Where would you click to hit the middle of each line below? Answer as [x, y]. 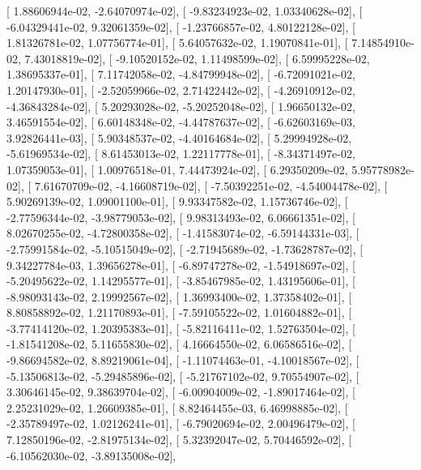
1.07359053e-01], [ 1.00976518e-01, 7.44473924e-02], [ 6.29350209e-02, [177, 169]
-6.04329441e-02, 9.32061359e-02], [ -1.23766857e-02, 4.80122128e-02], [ [181, 26]
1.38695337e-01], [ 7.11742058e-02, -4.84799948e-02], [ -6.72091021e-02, [181, 74]
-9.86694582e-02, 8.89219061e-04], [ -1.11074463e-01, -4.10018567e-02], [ [183, 360]
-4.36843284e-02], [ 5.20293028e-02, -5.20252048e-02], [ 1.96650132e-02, [181, 106]
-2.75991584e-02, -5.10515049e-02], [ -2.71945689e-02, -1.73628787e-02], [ [185, 248]
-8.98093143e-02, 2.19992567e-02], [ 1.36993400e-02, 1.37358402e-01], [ [179, 296]
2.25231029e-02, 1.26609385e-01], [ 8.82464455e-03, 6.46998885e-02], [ [177, 407]
